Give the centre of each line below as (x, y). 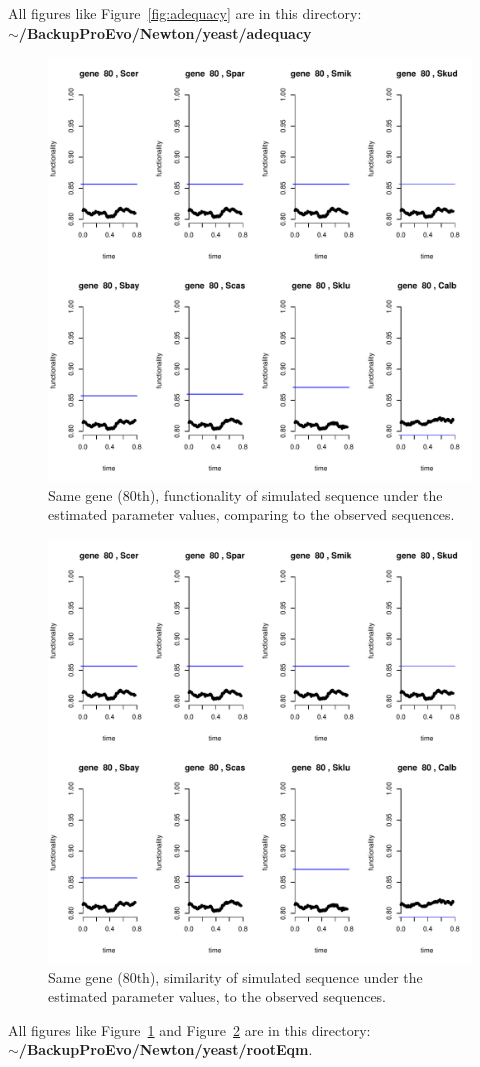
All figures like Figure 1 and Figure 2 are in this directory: (189, 1029)
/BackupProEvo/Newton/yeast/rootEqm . (165, 1049)
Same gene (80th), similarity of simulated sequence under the (235, 976)
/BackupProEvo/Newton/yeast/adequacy (165, 32)
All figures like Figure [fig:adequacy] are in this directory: (185, 13)
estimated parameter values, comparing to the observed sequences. (251, 514)
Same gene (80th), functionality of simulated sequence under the (245, 494)
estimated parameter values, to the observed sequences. (217, 996)
